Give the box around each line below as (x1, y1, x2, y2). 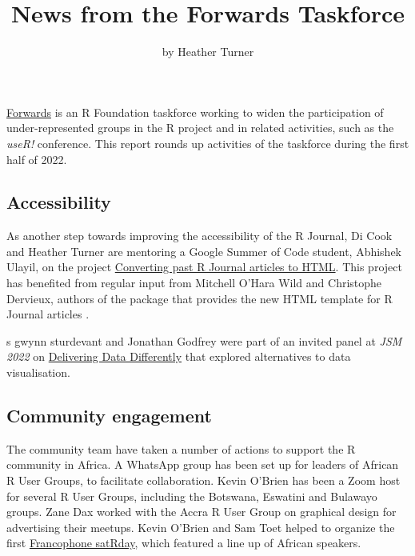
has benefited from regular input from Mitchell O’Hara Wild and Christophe (6, 274, 382, 291)
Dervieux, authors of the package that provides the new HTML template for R (6, 290, 393, 306)
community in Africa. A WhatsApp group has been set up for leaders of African (6, 456, 399, 473)
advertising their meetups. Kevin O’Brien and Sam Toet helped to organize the (6, 518, 395, 535)
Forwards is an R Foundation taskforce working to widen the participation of (6, 103, 384, 120)
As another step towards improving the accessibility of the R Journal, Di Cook (6, 227, 393, 244)
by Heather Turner (162, 43, 254, 60)
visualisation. (6, 364, 70, 381)
